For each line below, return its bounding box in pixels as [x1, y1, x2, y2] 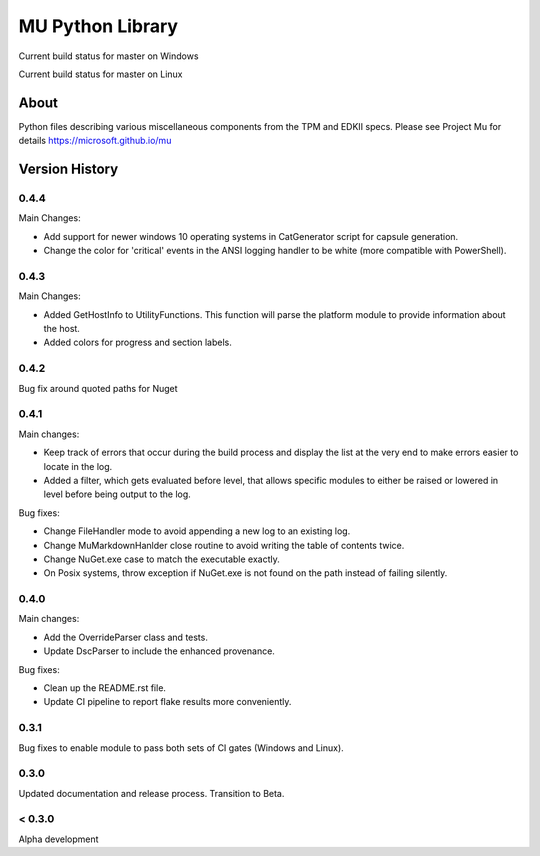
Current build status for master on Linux [18, 68, 184, 80]
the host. [43, 323, 80, 335]
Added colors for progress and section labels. [43, 336, 232, 349]
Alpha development [18, 833, 99, 845]
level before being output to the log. [43, 488, 192, 500]
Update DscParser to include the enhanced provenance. [43, 645, 275, 657]
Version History [18, 161, 119, 178]
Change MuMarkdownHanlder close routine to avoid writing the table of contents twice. [43, 539, 405, 551]
